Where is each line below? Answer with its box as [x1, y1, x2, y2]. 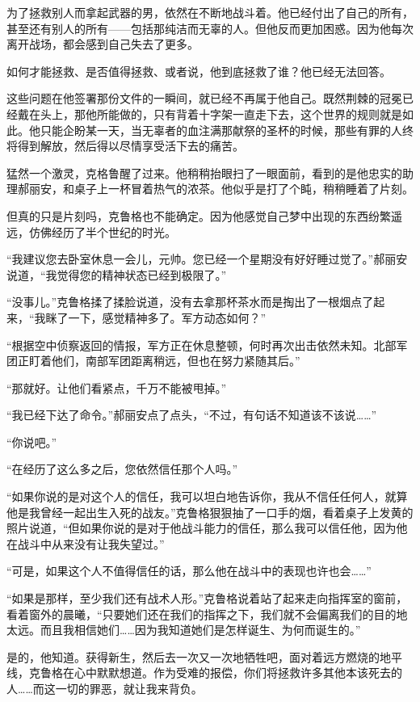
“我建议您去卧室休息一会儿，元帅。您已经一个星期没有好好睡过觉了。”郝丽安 [6, 250, 408, 267]
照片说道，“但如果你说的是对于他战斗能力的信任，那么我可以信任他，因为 [6, 519, 397, 536]
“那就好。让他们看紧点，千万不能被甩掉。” [6, 379, 227, 396]
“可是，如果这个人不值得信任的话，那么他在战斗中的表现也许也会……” [6, 562, 372, 579]
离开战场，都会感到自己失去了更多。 [6, 36, 199, 53]
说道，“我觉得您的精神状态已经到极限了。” [6, 266, 227, 283]
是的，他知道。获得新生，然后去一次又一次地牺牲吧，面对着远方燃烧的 [6, 648, 380, 665]
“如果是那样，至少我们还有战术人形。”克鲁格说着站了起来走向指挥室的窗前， [6, 590, 408, 607]
